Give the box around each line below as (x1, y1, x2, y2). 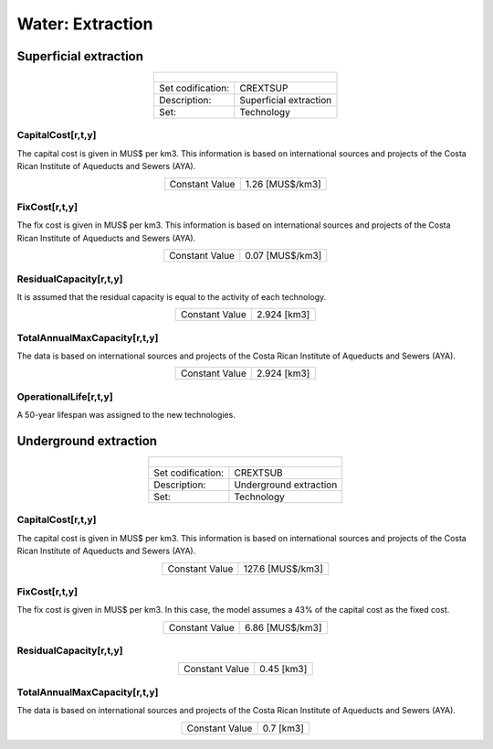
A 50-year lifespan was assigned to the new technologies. (16, 410, 236, 421)
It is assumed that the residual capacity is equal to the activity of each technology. (16, 291, 327, 302)
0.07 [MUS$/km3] (245, 250, 322, 262)
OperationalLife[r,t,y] (16, 390, 113, 402)
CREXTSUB (234, 466, 283, 479)
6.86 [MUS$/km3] (245, 621, 322, 634)
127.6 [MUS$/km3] (243, 562, 323, 575)
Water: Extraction (16, 14, 153, 34)
